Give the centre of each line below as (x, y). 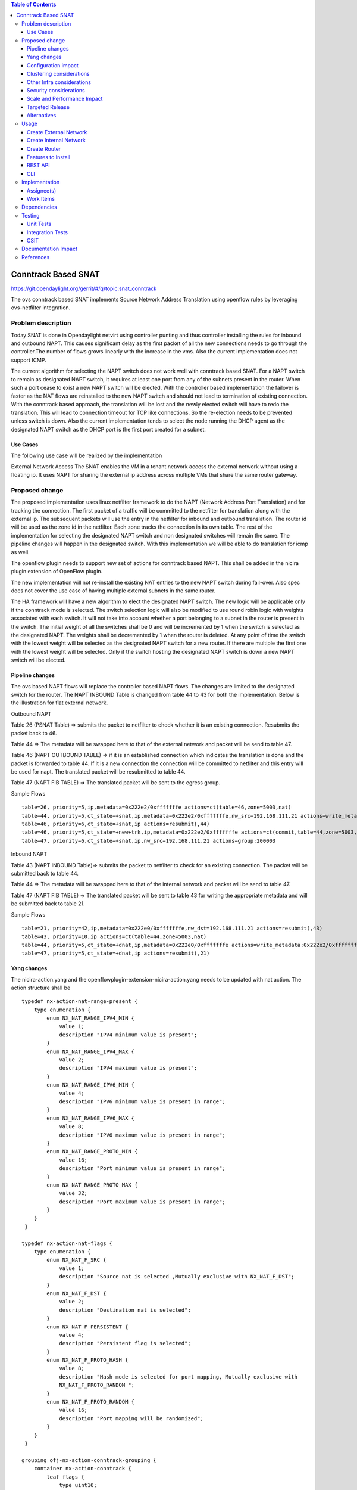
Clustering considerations (58, 74)
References (36, 257)
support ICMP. (29, 360)
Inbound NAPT (29, 854)
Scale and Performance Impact (65, 99)
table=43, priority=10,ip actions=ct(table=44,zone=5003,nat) (114, 937)
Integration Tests (48, 232)
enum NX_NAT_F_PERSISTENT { (87, 1327)
